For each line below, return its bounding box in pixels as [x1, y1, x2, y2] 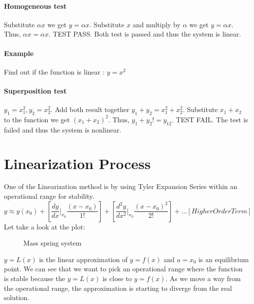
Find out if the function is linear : [4, 66, 105, 76]
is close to [102, 273, 132, 284]
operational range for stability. [4, 191, 94, 201]
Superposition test [4, 85, 67, 95]
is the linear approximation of [39, 254, 128, 264]
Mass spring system [23, 238, 82, 248]
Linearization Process [4, 153, 151, 173]
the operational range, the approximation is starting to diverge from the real [4, 283, 232, 293]
